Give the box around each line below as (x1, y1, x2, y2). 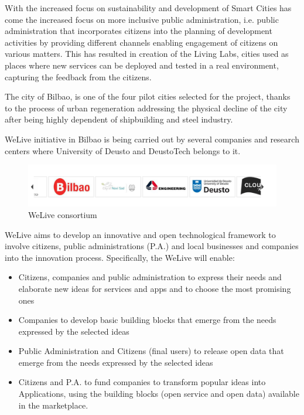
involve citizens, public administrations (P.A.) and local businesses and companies (5, 240, 299, 252)
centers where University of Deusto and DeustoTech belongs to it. (5, 144, 241, 157)
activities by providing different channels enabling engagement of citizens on (5, 36, 278, 48)
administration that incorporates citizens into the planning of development (5, 25, 272, 37)
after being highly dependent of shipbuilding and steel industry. (5, 113, 233, 125)
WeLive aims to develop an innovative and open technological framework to (5, 228, 276, 240)
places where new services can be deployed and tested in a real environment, (5, 59, 279, 71)
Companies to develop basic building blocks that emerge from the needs (18, 314, 276, 326)
